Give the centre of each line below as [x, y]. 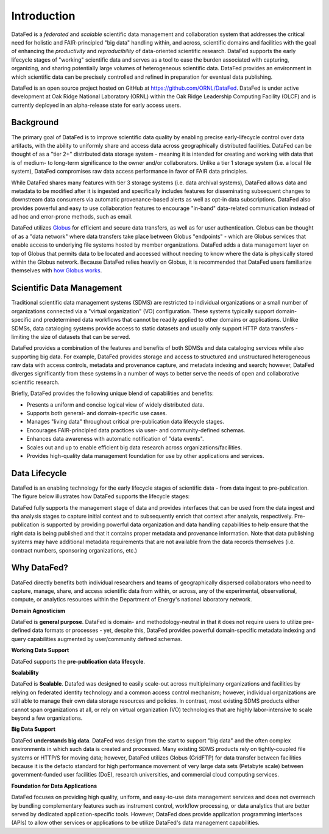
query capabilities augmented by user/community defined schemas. [97, 639]
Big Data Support [34, 729]
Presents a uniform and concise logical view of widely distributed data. [115, 404]
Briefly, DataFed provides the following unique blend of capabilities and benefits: [112, 393]
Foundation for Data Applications [54, 786]
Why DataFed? [40, 568]
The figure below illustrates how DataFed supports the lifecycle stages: [101, 496]
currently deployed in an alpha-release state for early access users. [96, 105]
